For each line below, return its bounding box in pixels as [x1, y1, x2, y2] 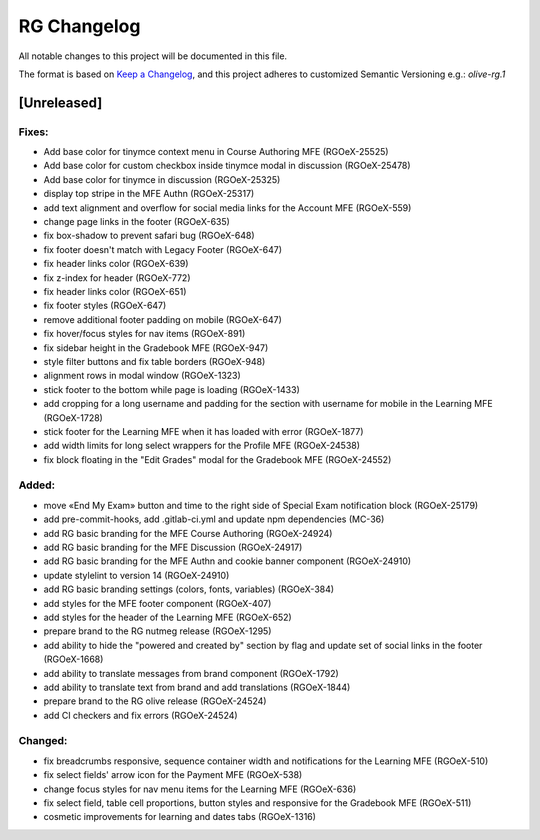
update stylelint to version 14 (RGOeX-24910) [43, 569, 230, 581]
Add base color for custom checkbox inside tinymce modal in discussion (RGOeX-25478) [43, 160, 411, 172]
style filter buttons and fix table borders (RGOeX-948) [43, 355, 266, 367]
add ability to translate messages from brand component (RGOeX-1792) [43, 667, 339, 679]
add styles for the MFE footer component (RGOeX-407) [43, 597, 272, 609]
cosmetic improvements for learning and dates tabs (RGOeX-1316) [43, 811, 317, 823]
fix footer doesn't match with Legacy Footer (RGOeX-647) [43, 243, 283, 255]
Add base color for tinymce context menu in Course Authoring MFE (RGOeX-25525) [43, 146, 389, 158]
